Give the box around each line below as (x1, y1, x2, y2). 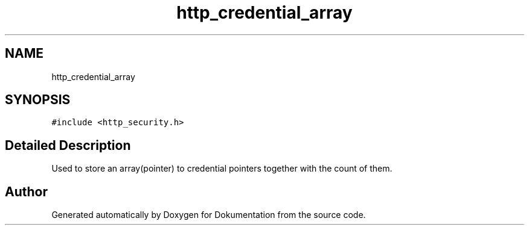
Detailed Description (5, 137, 131, 153)
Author (5, 184, 48, 199)
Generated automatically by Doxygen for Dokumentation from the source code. (51, 210, 366, 220)
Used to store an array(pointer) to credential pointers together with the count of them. (51, 163, 393, 174)
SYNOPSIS (5, 92, 71, 108)
